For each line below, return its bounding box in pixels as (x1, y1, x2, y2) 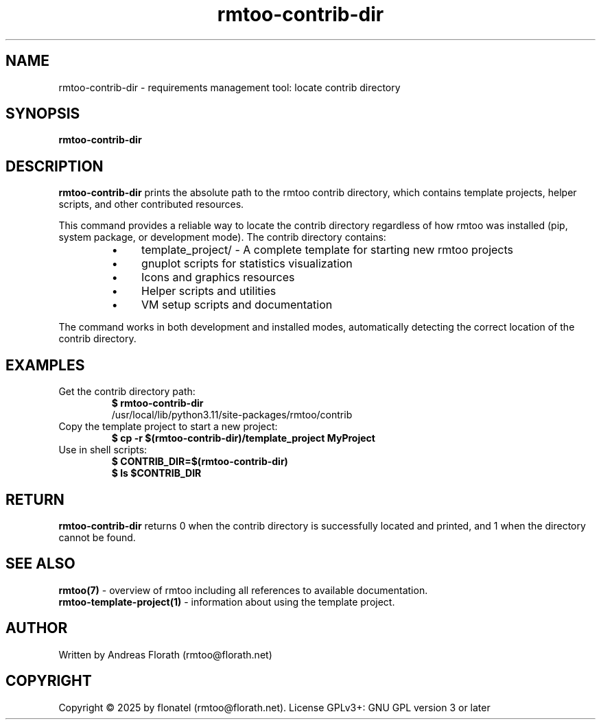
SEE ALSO (5, 555, 75, 573)
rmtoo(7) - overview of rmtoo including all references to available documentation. (58, 584, 428, 596)
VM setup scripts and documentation (141, 298, 333, 312)
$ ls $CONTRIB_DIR (111, 467, 202, 479)
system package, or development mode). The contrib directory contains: (58, 231, 386, 243)
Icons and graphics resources (141, 270, 295, 285)
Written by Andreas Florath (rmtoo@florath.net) (58, 648, 272, 661)
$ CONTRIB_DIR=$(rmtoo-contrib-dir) (111, 455, 288, 468)
